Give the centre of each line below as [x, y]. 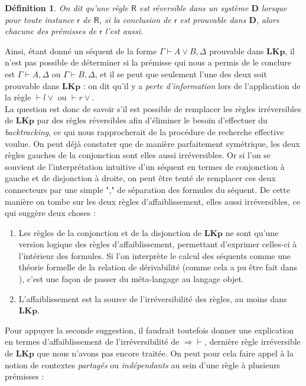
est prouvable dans [213, 19]
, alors [268, 19]
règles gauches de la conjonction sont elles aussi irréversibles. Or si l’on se [138, 155]
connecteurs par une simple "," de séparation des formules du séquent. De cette [147, 189]
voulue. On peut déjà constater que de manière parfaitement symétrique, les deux [152, 143]
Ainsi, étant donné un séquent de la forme [81, 50]
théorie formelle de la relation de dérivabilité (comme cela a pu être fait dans [158, 267]
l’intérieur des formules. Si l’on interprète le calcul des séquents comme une [155, 255]
